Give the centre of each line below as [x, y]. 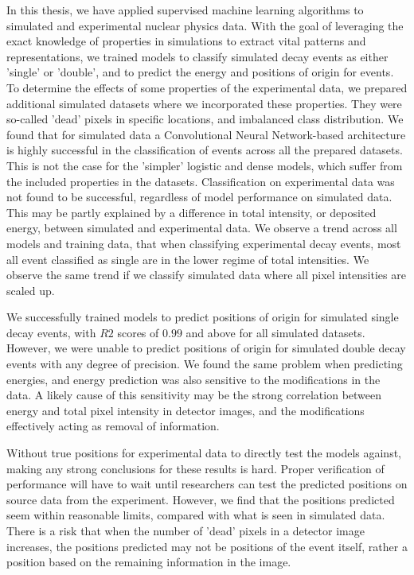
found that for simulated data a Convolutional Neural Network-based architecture [206, 134]
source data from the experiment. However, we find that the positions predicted [201, 499]
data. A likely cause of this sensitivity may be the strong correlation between [194, 395]
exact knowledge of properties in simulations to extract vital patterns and [186, 41]
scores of [138, 332]
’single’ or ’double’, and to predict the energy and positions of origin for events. [200, 72]
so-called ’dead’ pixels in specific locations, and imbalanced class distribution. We [205, 119]
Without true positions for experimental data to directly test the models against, [204, 453]
